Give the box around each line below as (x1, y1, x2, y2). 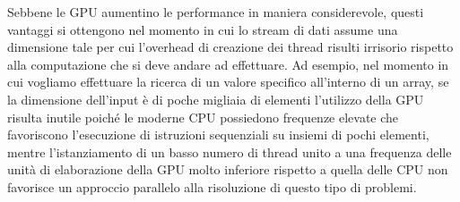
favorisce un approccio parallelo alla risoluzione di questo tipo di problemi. (7, 177, 417, 196)
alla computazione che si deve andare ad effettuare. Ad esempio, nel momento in (7, 55, 449, 73)
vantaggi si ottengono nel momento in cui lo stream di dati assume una (7, 20, 398, 38)
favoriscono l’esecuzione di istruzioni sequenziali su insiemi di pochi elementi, (7, 125, 430, 144)
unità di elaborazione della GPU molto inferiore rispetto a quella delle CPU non (7, 160, 448, 179)
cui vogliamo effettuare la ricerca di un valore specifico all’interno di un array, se (7, 72, 449, 91)
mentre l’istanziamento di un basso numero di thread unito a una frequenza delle (7, 142, 452, 161)
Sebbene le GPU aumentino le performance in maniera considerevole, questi (7, 3, 424, 21)
